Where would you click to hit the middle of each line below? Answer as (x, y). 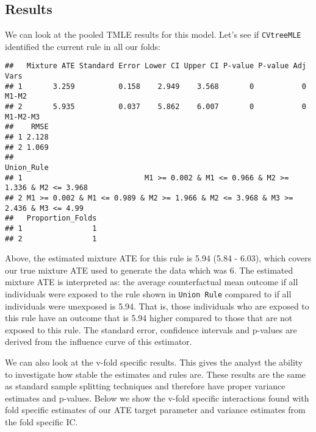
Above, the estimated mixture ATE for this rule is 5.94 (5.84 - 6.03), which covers (158, 258)
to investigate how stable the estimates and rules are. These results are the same (156, 374)
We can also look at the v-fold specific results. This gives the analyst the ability (154, 362)
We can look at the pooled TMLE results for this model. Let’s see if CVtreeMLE (153, 34)
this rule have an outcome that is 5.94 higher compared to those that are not (149, 318)
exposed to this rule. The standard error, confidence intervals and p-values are (151, 329)
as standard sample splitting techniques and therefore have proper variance (145, 386)
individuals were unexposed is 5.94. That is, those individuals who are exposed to (157, 306)
